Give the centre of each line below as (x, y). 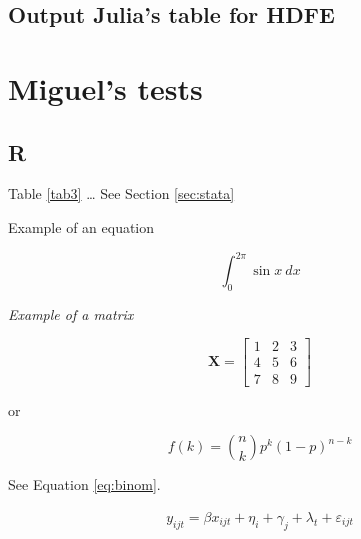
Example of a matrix (71, 313)
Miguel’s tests (105, 87)
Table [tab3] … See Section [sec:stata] (121, 193)
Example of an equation (81, 226)
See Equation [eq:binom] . (84, 484)
